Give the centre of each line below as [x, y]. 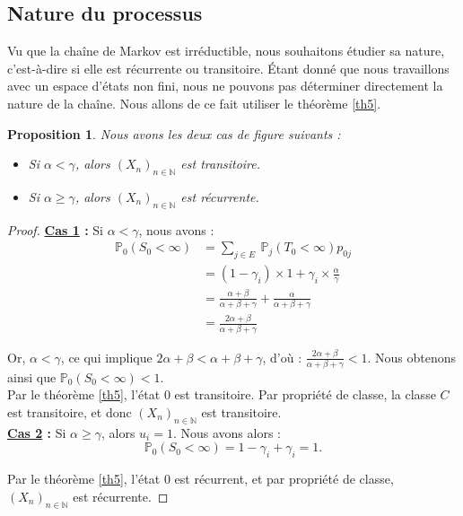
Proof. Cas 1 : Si [55, 229]
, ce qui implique [106, 357]
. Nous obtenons [411, 357]
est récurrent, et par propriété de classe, [284, 479]
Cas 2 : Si [37, 432]
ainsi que [32, 376]
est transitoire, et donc [70, 412]
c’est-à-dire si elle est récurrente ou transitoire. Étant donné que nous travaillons [228, 68]
